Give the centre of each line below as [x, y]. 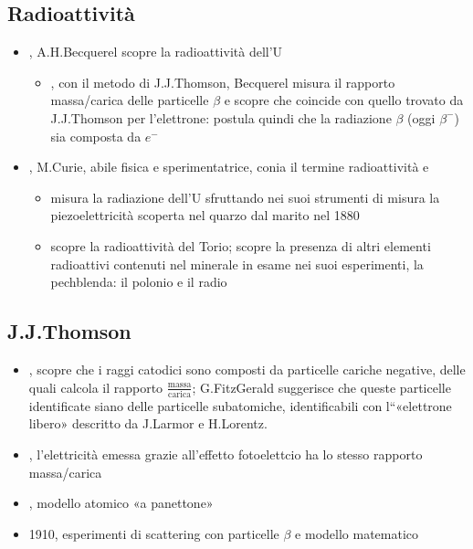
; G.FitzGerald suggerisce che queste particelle [321, 387]
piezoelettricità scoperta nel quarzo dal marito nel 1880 [205, 215]
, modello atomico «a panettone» [121, 503]
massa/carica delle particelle [130, 100]
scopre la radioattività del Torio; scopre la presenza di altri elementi [241, 245]
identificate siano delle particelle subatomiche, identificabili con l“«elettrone [240, 405]
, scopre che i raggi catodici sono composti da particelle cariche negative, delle [247, 369]
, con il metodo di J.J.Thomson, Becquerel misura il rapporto [223, 82]
